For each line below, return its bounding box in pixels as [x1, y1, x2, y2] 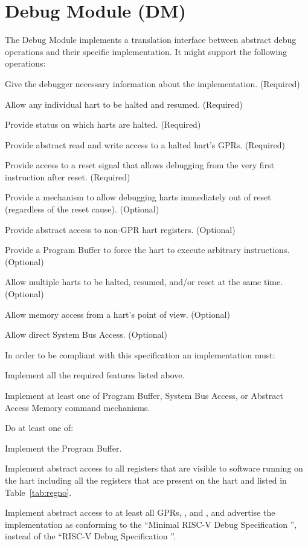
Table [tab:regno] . [5, 485, 72, 498]
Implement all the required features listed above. [5, 369, 185, 381]
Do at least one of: [5, 421, 74, 434]
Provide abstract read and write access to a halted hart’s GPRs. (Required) [5, 138, 285, 151]
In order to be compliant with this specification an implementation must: [5, 348, 275, 361]
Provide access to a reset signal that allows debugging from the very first [5, 159, 275, 171]
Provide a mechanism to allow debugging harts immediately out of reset [5, 191, 271, 203]
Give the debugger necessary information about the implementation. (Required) [5, 77, 300, 90]
